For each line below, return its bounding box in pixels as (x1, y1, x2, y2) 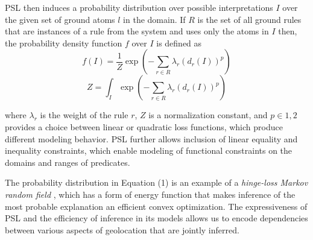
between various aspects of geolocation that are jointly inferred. (5, 223, 239, 236)
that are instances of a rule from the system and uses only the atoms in (5, 25, 269, 37)
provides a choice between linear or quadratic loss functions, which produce (5, 120, 283, 133)
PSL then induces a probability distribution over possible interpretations (5, 1, 273, 13)
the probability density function (5, 36, 122, 49)
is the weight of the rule (40, 109, 128, 121)
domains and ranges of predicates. (5, 156, 130, 168)
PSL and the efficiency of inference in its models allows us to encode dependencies (5, 212, 308, 224)
